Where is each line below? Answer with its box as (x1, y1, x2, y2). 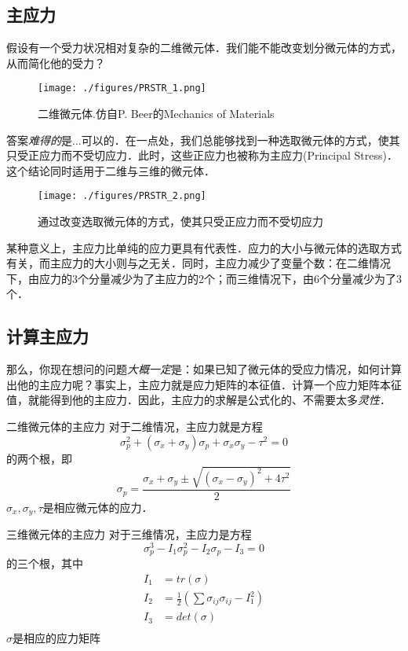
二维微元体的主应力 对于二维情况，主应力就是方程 (6, 418, 263, 435)
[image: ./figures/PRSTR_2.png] (38, 190, 206, 202)
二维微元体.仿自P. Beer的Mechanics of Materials (38, 105, 275, 122)
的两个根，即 (6, 450, 72, 466)
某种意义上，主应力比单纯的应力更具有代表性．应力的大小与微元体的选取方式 (6, 239, 402, 256)
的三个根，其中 (6, 555, 83, 572)
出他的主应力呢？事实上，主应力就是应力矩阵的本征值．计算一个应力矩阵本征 (6, 376, 402, 392)
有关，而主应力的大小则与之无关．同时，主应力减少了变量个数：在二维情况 (6, 255, 391, 271)
